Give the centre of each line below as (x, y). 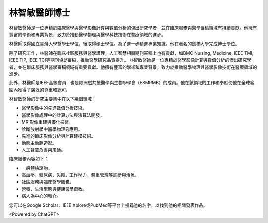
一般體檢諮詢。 (37, 168)
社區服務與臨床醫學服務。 (48, 182)
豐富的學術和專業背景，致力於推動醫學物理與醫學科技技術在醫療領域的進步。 (87, 34)
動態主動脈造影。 (39, 143)
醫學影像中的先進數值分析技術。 (54, 108)
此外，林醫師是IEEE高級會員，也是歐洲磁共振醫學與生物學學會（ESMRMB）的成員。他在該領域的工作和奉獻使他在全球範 (132, 83)
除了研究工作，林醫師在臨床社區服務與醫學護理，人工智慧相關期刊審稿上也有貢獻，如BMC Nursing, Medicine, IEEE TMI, (131, 53)
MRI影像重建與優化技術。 (47, 122)
